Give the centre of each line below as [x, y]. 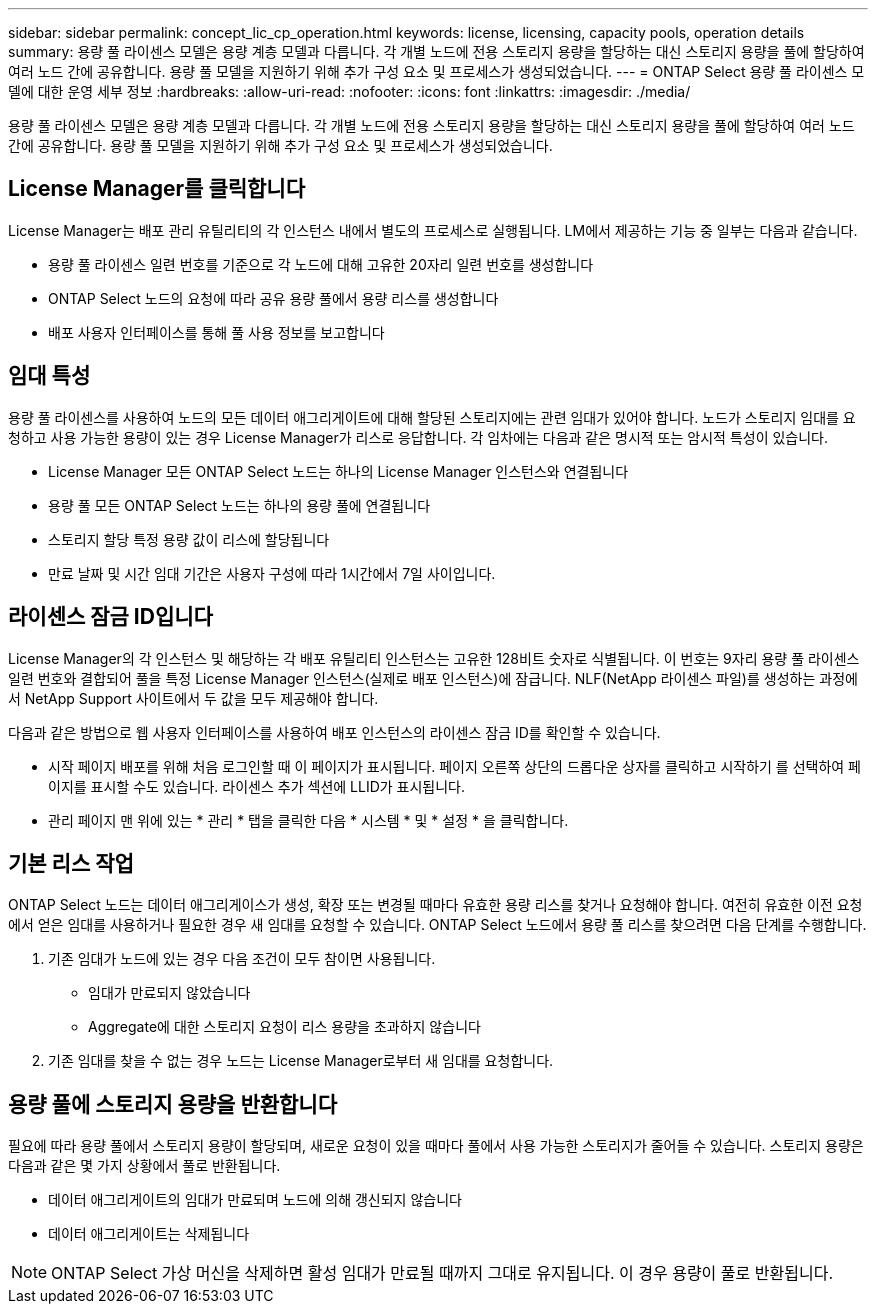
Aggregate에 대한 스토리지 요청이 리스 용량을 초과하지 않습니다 [284, 1027]
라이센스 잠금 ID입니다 [110, 617]
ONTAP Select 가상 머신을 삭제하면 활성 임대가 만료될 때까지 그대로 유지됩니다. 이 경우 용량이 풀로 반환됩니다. [442, 1273]
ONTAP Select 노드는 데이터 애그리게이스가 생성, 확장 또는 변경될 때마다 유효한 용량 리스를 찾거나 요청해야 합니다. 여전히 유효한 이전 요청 [435, 905]
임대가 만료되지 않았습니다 [169, 993]
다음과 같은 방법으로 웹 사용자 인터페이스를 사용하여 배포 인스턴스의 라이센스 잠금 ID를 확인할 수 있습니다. [334, 732]
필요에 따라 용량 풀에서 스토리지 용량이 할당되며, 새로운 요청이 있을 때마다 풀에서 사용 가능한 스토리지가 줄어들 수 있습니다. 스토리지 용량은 [436, 1146]
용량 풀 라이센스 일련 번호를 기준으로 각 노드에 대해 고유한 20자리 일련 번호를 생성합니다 [321, 264]
